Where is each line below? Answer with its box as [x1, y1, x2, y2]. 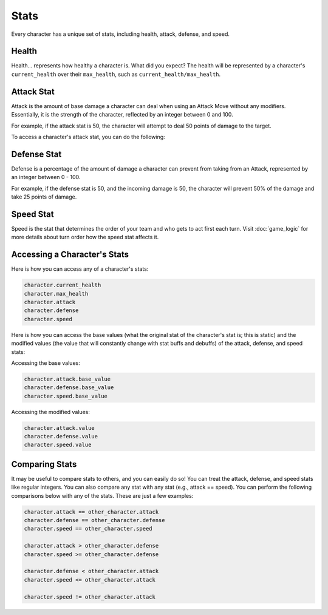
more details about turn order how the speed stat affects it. [11, 234, 159, 241]
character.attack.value [24, 424, 95, 431]
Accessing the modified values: [11, 408, 91, 415]
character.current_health [24, 282, 101, 288]
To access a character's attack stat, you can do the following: [11, 133, 165, 140]
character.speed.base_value [24, 392, 108, 399]
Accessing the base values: [11, 359, 80, 367]
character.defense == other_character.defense [24, 517, 165, 524]
